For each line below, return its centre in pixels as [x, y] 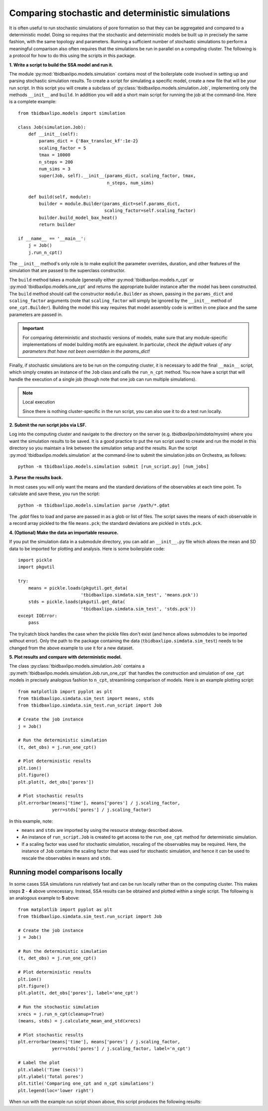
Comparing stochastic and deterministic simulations [120, 13]
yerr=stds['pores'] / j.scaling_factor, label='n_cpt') [121, 1049]
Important [33, 328]
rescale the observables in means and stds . [67, 858]
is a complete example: [33, 101]
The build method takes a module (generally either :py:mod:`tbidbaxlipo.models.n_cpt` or [101, 280]
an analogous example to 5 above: [44, 898]
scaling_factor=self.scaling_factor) [150, 211]
